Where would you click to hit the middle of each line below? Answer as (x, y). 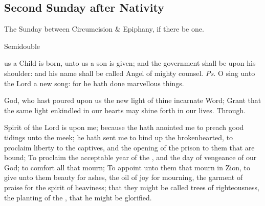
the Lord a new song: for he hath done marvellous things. (94, 83)
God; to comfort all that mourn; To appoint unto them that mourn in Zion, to (127, 167)
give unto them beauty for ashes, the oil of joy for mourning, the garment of (124, 177)
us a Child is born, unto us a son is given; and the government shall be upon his (130, 63)
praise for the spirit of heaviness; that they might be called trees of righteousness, (132, 187)
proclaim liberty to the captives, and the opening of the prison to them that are (129, 147)
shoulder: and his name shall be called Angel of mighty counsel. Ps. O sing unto (130, 73)
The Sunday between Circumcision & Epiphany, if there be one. (104, 29)
